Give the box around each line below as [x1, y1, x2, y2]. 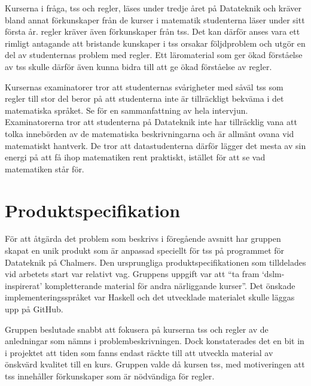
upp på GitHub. [5, 303, 63, 315]
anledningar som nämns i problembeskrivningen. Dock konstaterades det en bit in [5, 335, 304, 347]
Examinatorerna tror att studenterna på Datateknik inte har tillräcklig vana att [5, 116, 297, 128]
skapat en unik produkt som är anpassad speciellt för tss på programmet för [5, 244, 285, 257]
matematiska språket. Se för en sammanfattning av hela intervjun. [5, 104, 248, 116]
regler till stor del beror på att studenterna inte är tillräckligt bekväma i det [5, 92, 284, 105]
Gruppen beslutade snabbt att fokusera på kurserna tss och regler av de [5, 323, 269, 335]
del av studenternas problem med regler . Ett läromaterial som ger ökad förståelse [5, 48, 303, 61]
